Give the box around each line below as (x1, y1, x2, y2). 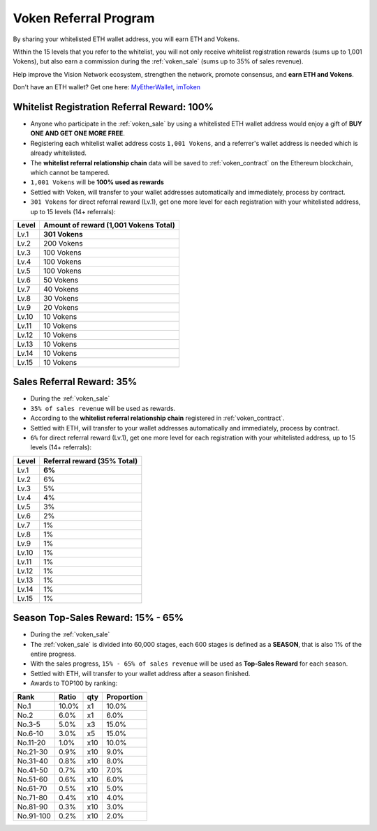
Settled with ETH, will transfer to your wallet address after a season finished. (30, 669, 251, 677)
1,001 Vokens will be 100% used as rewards (30, 178, 164, 186)
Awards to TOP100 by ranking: (30, 679, 118, 687)
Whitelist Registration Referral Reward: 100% (13, 101, 214, 113)
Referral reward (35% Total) (43, 456, 138, 465)
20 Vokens (43, 302, 79, 312)
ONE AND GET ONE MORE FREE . (30, 129, 126, 137)
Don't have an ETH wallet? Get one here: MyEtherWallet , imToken (13, 83, 201, 91)
